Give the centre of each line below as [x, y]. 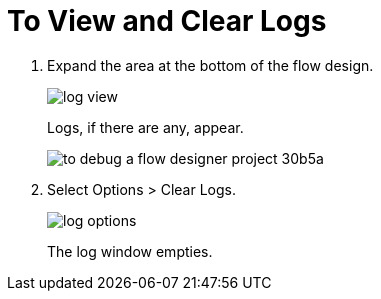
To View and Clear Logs [167, 21]
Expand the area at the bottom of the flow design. [210, 65]
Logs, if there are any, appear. [145, 127]
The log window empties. [130, 251]
